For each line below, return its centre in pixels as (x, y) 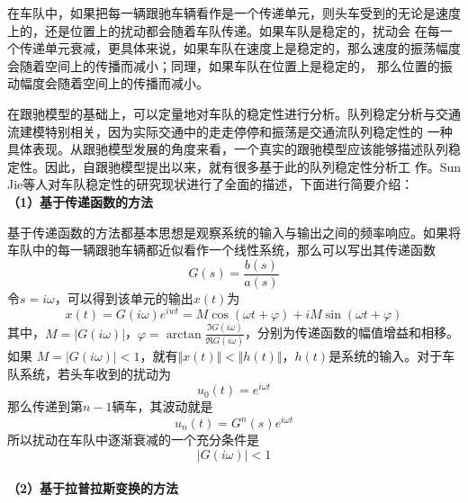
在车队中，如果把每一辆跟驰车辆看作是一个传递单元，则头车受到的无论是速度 (234, 13)
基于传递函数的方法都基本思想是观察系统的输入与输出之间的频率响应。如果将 (234, 232)
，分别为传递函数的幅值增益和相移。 (352, 332)
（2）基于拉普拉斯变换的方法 (93, 488)
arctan (184, 334)
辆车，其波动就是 (162, 406)
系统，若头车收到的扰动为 (95, 373)
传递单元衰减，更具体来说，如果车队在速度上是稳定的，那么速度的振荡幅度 (240, 48)
